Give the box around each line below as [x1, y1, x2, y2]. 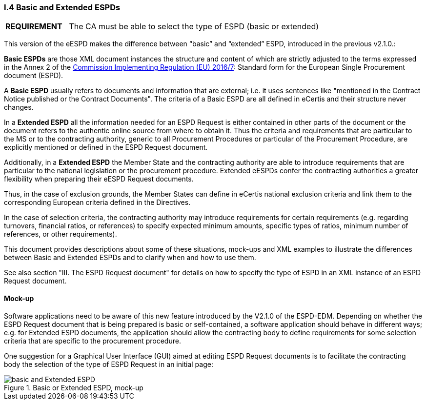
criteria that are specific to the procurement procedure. [4, 336, 181, 345]
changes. [4, 103, 34, 112]
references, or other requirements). [4, 230, 117, 239]
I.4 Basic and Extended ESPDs [4, 2, 121, 12]
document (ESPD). [4, 71, 63, 80]
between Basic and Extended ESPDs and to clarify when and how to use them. [4, 253, 256, 262]
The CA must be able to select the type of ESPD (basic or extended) [69, 21, 319, 32]
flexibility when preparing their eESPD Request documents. [4, 175, 194, 183]
